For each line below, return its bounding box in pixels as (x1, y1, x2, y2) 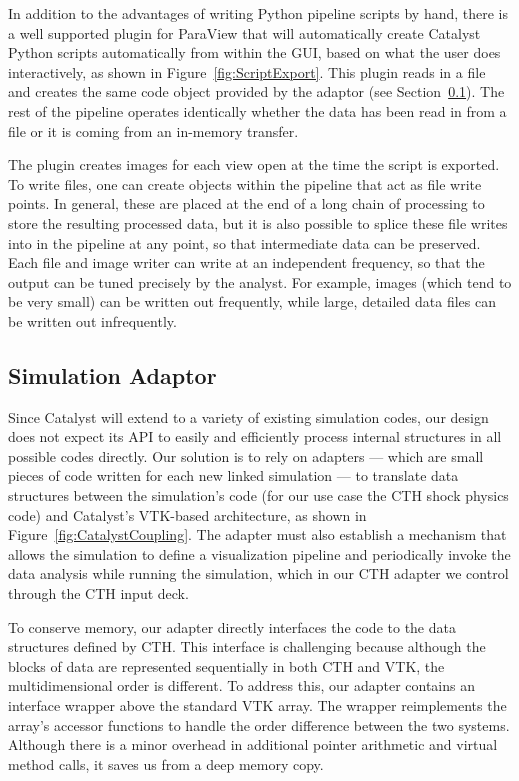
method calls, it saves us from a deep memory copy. (8, 753, 324, 774)
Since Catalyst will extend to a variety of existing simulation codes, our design (8, 406, 489, 427)
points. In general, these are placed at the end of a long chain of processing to (8, 193, 485, 214)
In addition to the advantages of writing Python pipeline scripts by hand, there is (8, 3, 509, 23)
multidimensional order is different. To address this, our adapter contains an (8, 675, 475, 696)
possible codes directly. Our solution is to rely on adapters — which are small (8, 445, 484, 466)
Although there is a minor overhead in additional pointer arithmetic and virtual (8, 734, 498, 755)
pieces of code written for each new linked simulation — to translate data (8, 465, 459, 486)
